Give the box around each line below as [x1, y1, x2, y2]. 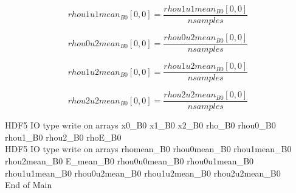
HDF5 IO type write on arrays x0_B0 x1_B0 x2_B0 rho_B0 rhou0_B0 [5, 119, 276, 132]
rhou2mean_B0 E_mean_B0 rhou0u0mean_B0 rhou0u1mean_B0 [5, 155, 254, 167]
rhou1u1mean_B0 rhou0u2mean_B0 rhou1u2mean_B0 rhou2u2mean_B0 [5, 166, 281, 179]
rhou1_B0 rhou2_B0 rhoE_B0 [5, 130, 122, 143]
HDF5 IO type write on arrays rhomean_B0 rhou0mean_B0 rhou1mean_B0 [5, 142, 292, 155]
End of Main [5, 178, 52, 191]
